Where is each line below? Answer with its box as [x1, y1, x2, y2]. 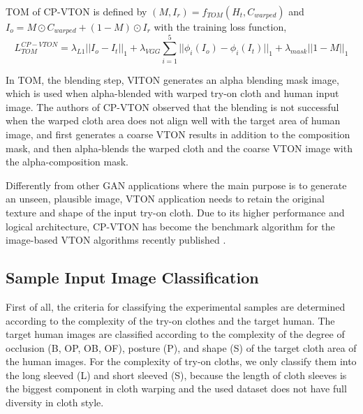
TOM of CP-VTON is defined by [6, 4, 147, 18]
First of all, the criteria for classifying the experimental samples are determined [6, 299, 346, 313]
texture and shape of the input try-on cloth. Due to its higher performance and [6, 205, 345, 219]
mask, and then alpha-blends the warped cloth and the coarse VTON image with [6, 140, 353, 155]
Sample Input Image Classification [6, 267, 259, 288]
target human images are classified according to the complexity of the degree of [6, 327, 345, 341]
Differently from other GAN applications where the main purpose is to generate [6, 177, 347, 192]
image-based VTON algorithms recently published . [6, 232, 226, 247]
